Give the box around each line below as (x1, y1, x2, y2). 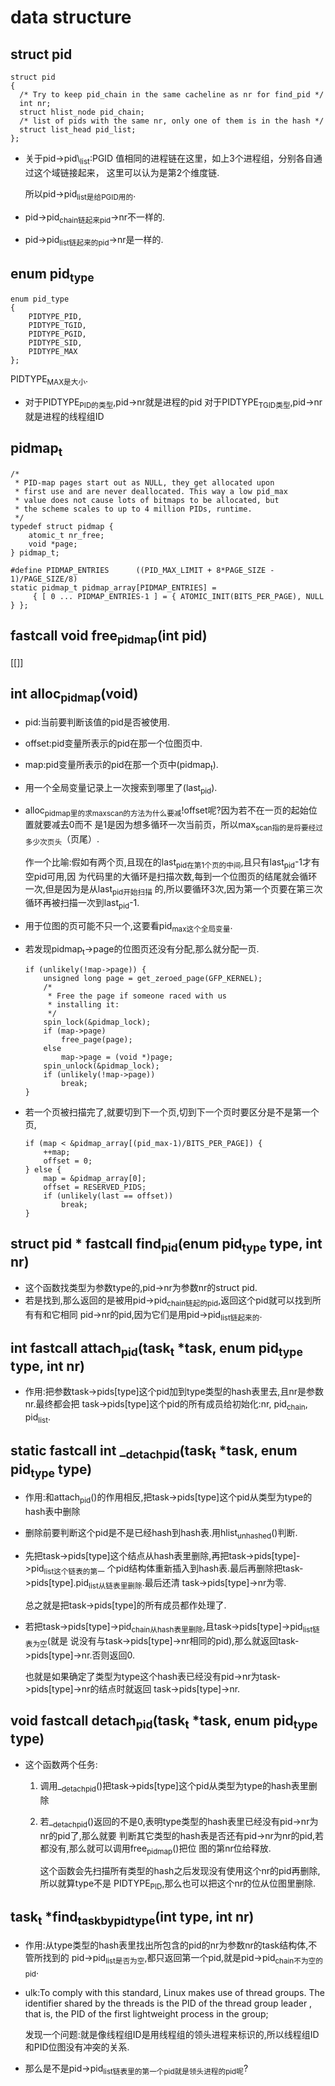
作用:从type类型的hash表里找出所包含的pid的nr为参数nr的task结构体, (24, 1939, 309, 1951)
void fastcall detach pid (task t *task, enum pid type (10, 1712, 318, 1732)
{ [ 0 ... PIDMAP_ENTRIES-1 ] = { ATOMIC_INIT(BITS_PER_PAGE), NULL (32, 591, 325, 601)
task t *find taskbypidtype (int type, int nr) (10, 1909, 255, 1928)
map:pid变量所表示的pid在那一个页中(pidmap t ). (24, 758, 219, 773)
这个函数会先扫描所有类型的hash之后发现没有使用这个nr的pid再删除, (39, 1865, 321, 1877)
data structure (10, 6, 132, 29)
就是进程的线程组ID (24, 410, 105, 422)
